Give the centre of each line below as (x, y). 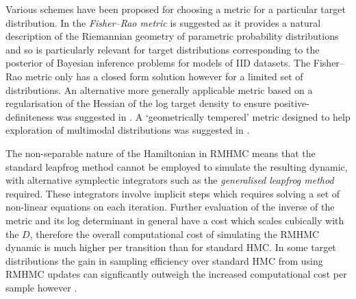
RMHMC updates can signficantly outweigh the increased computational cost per (176, 274)
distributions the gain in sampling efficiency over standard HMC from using (164, 260)
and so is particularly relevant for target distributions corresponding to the (163, 49)
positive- (292, 103)
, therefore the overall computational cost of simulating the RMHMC (175, 234)
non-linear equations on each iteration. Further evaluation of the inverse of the (170, 207)
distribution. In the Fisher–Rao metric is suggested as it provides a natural (163, 22)
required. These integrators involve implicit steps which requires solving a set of (173, 193)
